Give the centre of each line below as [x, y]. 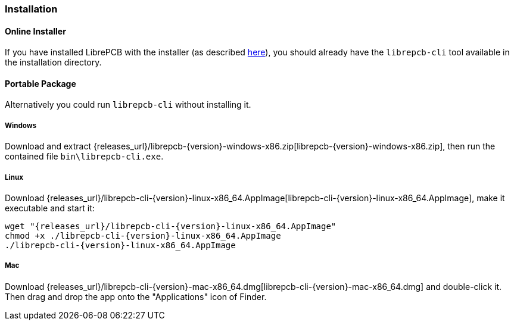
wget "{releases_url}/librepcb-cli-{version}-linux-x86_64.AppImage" [171, 226]
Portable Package [41, 83]
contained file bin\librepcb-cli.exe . [84, 157]
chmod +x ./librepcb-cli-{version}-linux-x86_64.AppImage [143, 236]
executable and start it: [50, 208]
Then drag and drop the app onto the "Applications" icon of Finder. [136, 296]
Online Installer [35, 31]
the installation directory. [53, 62]
